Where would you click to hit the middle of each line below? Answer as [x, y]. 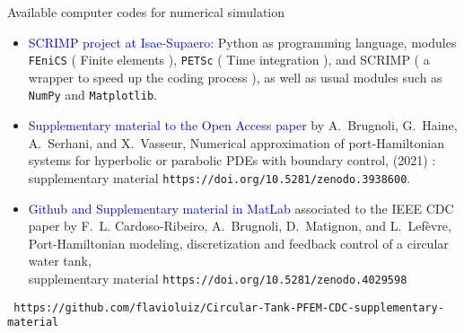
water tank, [60, 261]
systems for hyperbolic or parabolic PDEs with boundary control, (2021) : [232, 160]
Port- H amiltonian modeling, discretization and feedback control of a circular [238, 243]
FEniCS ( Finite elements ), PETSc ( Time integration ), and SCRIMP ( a [229, 60]
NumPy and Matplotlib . [92, 95]
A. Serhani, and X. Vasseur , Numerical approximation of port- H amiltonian [236, 142]
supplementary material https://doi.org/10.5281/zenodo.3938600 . [219, 177]
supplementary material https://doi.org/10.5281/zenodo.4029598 [218, 278]
